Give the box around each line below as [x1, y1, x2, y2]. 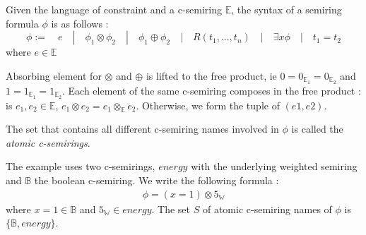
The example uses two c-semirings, [6, 159, 155, 174]
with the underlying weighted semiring [191, 159, 358, 174]
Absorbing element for [6, 68, 102, 83]
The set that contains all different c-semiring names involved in [6, 121, 279, 136]
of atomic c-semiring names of [202, 201, 332, 216]
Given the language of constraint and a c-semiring [6, 2, 222, 16]
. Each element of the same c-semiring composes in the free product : [61, 83, 361, 97]
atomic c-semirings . [6, 135, 90, 150]
